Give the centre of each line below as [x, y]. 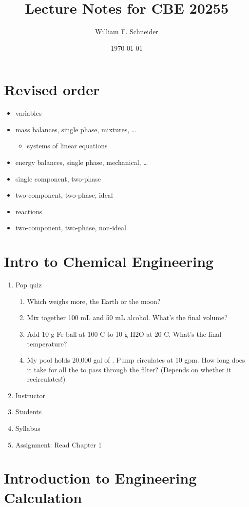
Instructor [30, 395]
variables [29, 113]
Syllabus [28, 428]
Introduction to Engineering [100, 478]
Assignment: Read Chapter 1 [58, 444]
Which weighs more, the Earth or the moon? [94, 301]
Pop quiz [29, 285]
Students [29, 412]
